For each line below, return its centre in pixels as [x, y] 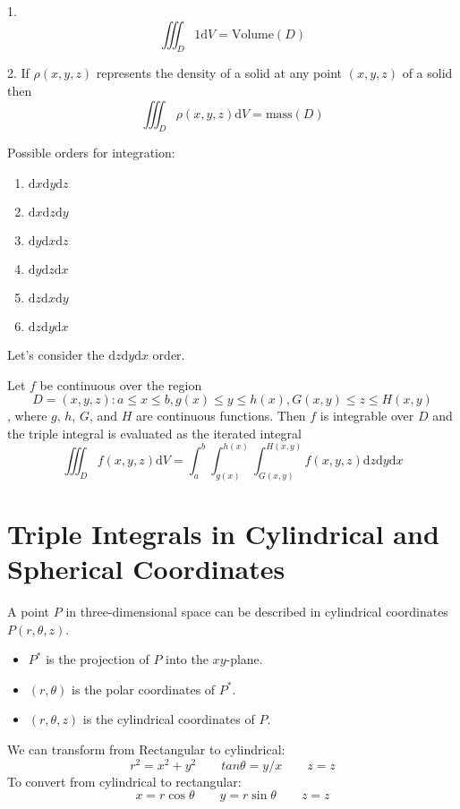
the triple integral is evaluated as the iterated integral [154, 433]
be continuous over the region [121, 384]
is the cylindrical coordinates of [169, 719]
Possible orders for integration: [91, 153]
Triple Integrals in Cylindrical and [223, 533]
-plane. [244, 659]
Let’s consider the [56, 354]
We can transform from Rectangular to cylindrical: [146, 749]
